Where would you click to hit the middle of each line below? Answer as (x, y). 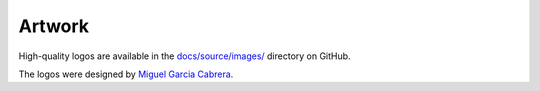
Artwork (54, 26)
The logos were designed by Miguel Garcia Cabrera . (126, 74)
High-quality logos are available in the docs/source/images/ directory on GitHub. (184, 56)
